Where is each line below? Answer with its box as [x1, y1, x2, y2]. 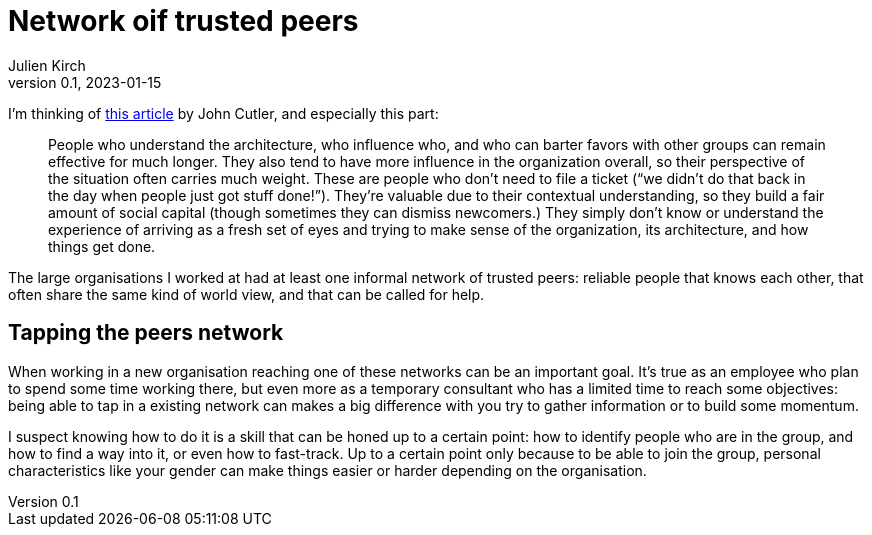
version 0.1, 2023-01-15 [8, 73, 162, 91]
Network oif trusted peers [8, 4, 359, 38]
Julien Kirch [8, 56, 86, 74]
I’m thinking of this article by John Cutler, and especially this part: [8, 104, 439, 122]
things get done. [48, 237, 156, 255]
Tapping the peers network [8, 320, 284, 346]
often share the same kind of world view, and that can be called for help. [8, 285, 485, 303]
